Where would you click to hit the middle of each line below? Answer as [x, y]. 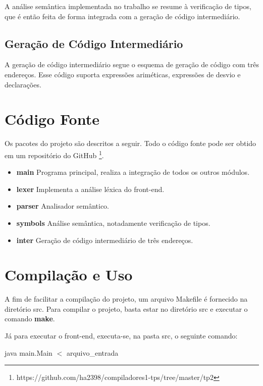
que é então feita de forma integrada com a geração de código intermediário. [122, 16]
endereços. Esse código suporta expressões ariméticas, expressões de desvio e [123, 74]
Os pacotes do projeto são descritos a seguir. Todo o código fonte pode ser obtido [130, 143]
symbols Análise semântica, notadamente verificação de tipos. [113, 223]
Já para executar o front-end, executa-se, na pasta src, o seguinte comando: [121, 336]
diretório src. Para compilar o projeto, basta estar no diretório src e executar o [126, 308]
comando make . [30, 319]
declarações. [23, 84]
